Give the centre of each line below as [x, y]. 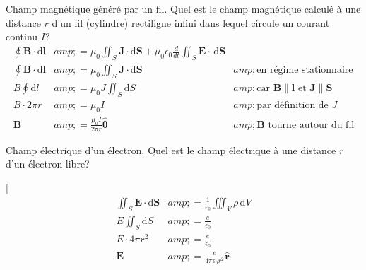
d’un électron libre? [48, 164]
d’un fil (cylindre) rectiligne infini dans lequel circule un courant [191, 22]
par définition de [293, 105]
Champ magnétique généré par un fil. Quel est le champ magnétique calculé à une [183, 8]
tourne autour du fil [311, 125]
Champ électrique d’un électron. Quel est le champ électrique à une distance [171, 149]
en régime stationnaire [305, 70]
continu [22, 36]
